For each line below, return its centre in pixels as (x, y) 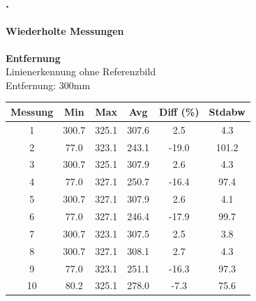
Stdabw (227, 111)
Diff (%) (179, 111)
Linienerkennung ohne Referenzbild (81, 71)
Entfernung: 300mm (48, 85)
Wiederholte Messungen (65, 31)
